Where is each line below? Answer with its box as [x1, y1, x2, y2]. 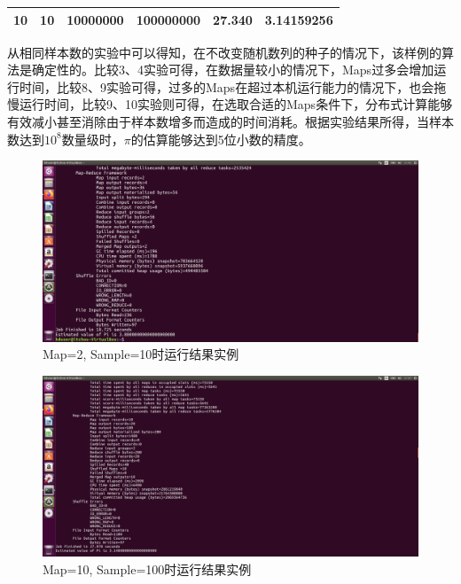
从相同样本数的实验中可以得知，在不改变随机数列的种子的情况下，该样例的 [7, 43, 441, 61]
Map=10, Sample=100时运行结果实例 [43, 560, 252, 579]
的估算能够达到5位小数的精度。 [130, 129, 311, 148]
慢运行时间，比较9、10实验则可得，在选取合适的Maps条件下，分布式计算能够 [7, 95, 453, 113]
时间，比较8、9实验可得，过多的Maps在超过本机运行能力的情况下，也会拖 [19, 77, 447, 96]
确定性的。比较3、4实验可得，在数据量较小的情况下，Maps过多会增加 [31, 60, 434, 79]
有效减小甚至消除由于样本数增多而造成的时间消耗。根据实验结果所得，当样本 [7, 112, 454, 130]
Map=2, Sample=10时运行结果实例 [43, 345, 239, 363]
